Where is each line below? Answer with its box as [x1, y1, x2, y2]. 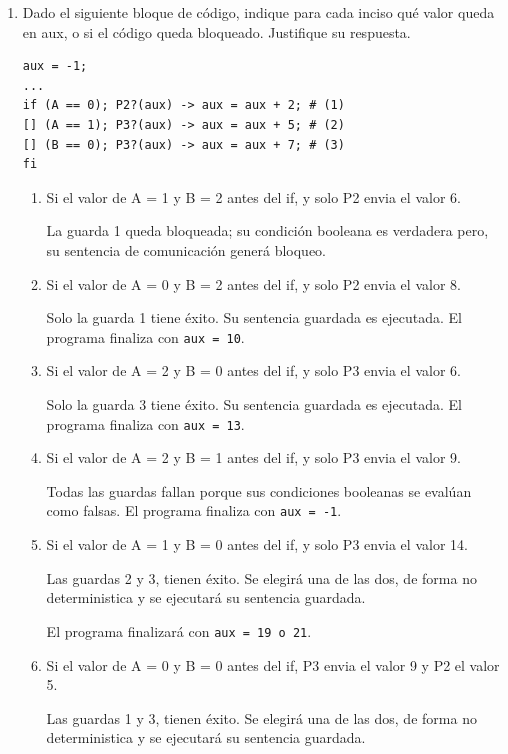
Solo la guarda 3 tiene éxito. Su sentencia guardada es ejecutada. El [46, 393, 462, 414]
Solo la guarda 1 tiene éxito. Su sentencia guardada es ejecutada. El [46, 307, 462, 328]
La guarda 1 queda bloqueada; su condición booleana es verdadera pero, [46, 220, 489, 241]
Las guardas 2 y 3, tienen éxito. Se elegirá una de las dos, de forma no [46, 567, 477, 588]
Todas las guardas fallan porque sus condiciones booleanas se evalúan [46, 480, 472, 501]
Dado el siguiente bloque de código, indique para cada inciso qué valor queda [22, 2, 495, 22]
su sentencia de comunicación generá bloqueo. [46, 239, 326, 260]
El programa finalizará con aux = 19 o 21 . [46, 620, 312, 641]
